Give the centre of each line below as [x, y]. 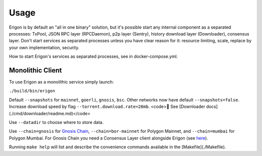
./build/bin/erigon [32, 91]
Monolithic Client [35, 70]
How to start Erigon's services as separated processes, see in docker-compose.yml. [93, 56]
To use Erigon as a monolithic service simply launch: [61, 82]
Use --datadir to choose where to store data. [56, 122]
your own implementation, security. [44, 47]
